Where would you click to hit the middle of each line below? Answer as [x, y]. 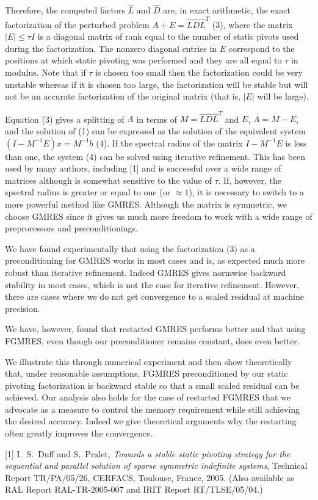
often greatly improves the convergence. [79, 433]
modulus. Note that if [45, 72]
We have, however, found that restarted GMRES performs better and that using [155, 329]
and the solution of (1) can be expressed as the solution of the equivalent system [155, 131]
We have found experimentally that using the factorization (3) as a [130, 248]
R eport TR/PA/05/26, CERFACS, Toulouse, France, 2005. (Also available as [150, 477]
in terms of [157, 119]
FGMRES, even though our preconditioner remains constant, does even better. [152, 340]
